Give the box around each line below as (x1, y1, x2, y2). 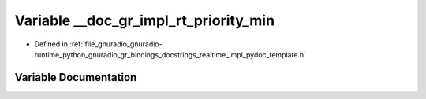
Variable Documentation (14, 71, 137, 84)
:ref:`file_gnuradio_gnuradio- (69, 39, 163, 49)
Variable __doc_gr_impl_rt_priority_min (14, 12, 275, 29)
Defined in (34, 39, 69, 49)
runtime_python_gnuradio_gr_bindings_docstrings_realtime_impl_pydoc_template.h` (34, 49, 307, 59)
